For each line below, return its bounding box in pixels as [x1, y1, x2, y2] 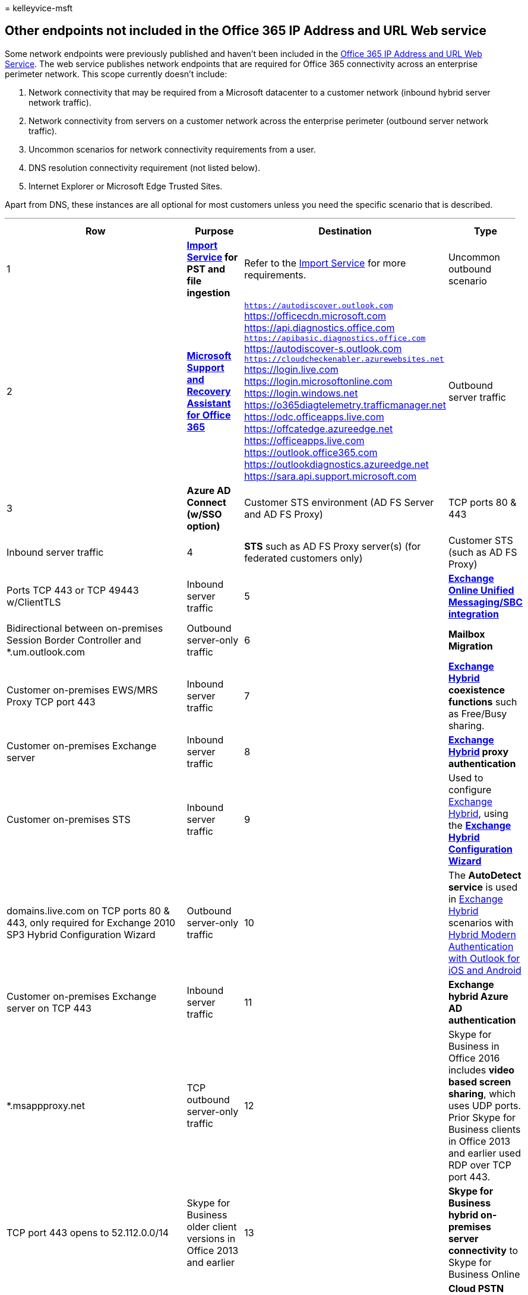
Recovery [186, 385, 231, 398]
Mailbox [448, 628, 485, 640]
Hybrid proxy [448, 745, 509, 758]
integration [448, 607, 499, 620]
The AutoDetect [448, 869, 521, 881]
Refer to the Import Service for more [244, 257, 406, 269]
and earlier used [448, 1147, 521, 1159]
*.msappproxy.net [7, 1099, 85, 1112]
